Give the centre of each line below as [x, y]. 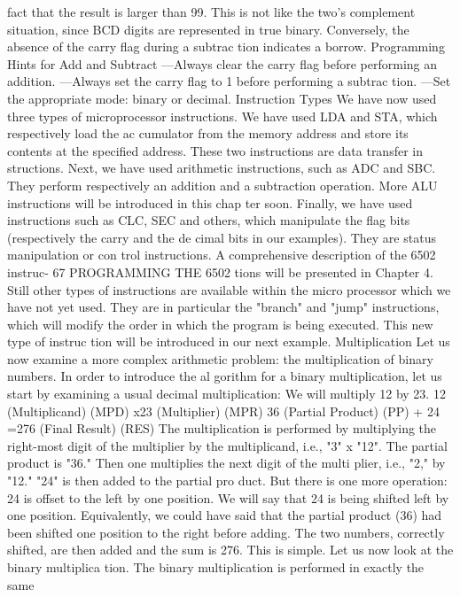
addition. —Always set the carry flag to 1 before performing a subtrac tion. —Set [229, 81]
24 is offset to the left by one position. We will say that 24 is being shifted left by [228, 497]
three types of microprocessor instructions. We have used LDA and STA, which [222, 116]
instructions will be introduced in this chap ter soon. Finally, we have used [210, 202]
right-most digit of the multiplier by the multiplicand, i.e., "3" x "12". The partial [227, 445]
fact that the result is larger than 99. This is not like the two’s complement [211, 12]
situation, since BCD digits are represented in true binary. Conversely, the [208, 29]
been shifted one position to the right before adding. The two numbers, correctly [226, 532]
